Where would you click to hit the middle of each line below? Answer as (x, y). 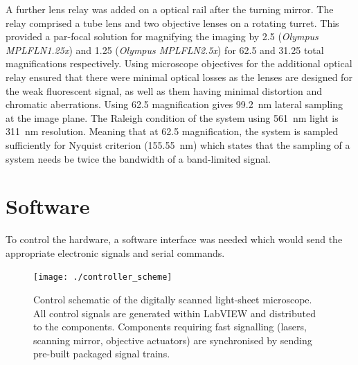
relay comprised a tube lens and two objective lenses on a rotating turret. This (172, 23)
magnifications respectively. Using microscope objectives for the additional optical (179, 63)
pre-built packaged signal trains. (102, 354)
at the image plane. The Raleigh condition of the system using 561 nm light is (172, 117)
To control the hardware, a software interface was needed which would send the (174, 239)
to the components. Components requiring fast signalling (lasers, (170, 327)
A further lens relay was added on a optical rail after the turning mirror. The (170, 9)
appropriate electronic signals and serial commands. (115, 252)
